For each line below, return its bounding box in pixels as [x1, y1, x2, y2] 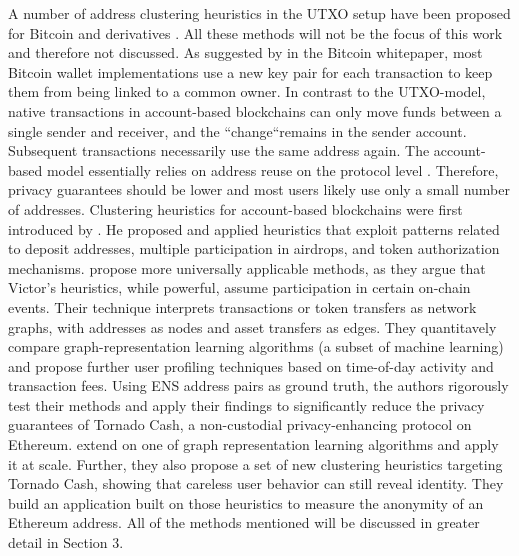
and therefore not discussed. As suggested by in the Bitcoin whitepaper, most [8, 42, 483, 63]
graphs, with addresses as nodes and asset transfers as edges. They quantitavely [8, 316, 497, 337]
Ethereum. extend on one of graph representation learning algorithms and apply [8, 434, 499, 455]
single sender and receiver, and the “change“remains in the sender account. [8, 120, 467, 141]
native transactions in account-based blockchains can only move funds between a [8, 100, 502, 121]
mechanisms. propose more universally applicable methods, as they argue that [8, 257, 486, 278]
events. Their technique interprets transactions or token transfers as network [8, 296, 477, 317]
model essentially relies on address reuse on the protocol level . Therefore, [46, 159, 499, 180]
